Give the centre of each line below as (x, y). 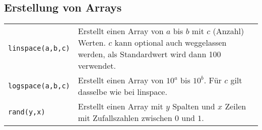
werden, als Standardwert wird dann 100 (149, 54)
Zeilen (236, 106)
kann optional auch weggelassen (171, 43)
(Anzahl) (228, 31)
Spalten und (194, 106)
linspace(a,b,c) (39, 48)
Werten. (92, 43)
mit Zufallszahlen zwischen (125, 118)
